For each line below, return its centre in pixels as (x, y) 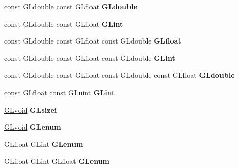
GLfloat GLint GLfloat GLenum (57, 161)
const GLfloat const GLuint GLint (60, 92)
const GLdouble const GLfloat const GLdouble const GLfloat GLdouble (120, 75)
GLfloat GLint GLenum (44, 144)
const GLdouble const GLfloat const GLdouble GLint (90, 58)
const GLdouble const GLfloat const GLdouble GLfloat (93, 41)
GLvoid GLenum (33, 127)
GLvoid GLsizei (31, 109)
